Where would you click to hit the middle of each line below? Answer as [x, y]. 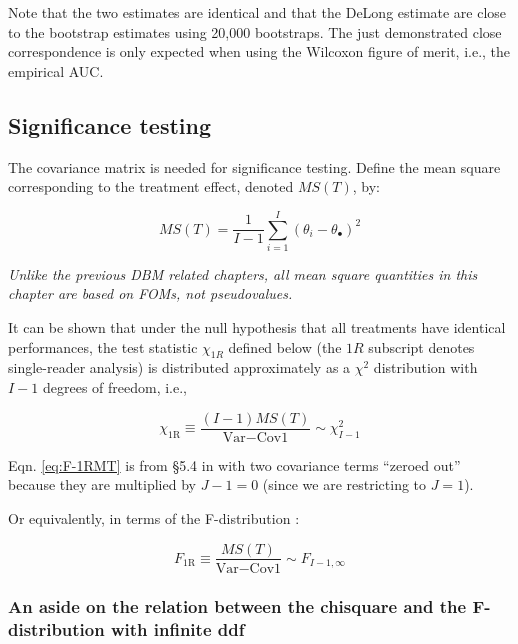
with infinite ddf [177, 629]
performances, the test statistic [103, 346]
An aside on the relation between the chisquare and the [237, 606]
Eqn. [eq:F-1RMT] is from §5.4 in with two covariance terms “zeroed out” [234, 464]
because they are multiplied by [102, 484]
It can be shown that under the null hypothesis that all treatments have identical [257, 327]
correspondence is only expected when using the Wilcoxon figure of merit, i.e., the [259, 51]
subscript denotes [421, 346]
